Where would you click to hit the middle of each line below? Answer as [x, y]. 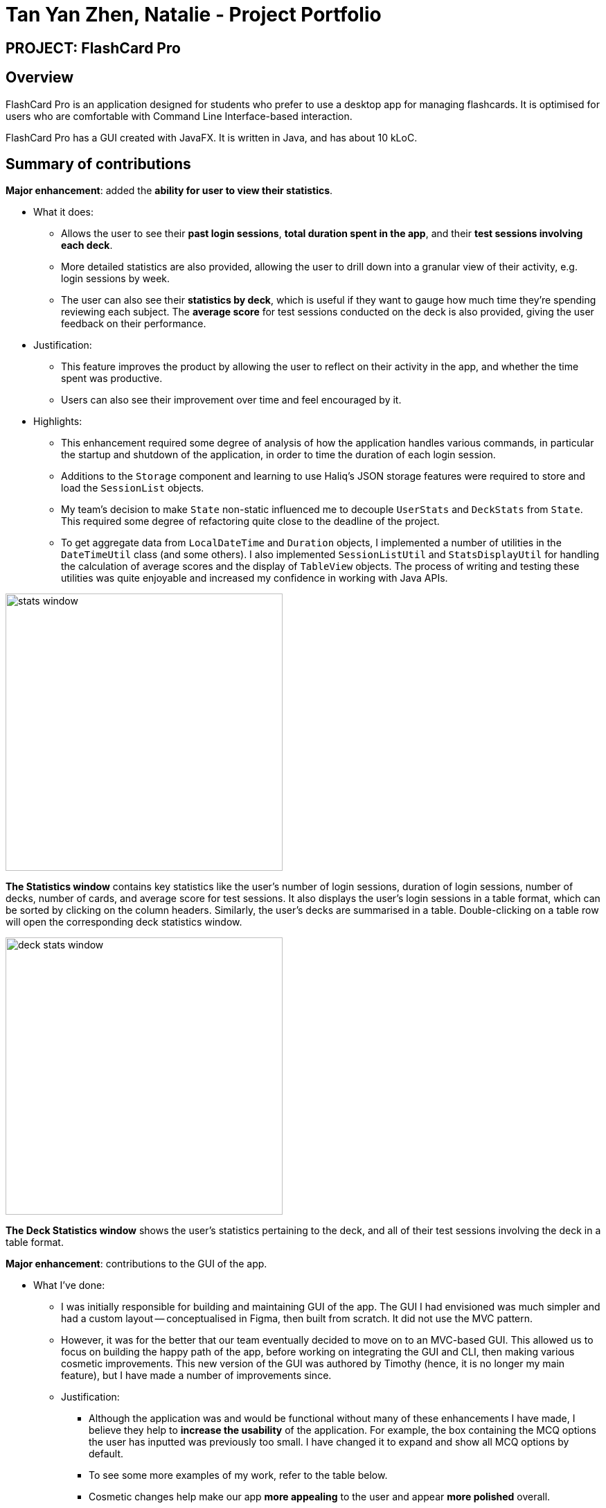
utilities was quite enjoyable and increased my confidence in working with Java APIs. [255, 578]
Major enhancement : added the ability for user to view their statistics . [169, 191]
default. [106, 1454]
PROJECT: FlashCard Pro [93, 48]
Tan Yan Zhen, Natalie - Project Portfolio [194, 15]
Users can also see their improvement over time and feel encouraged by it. [231, 400]
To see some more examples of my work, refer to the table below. [238, 1475]
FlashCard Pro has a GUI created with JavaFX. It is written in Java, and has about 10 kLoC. [212, 137]
